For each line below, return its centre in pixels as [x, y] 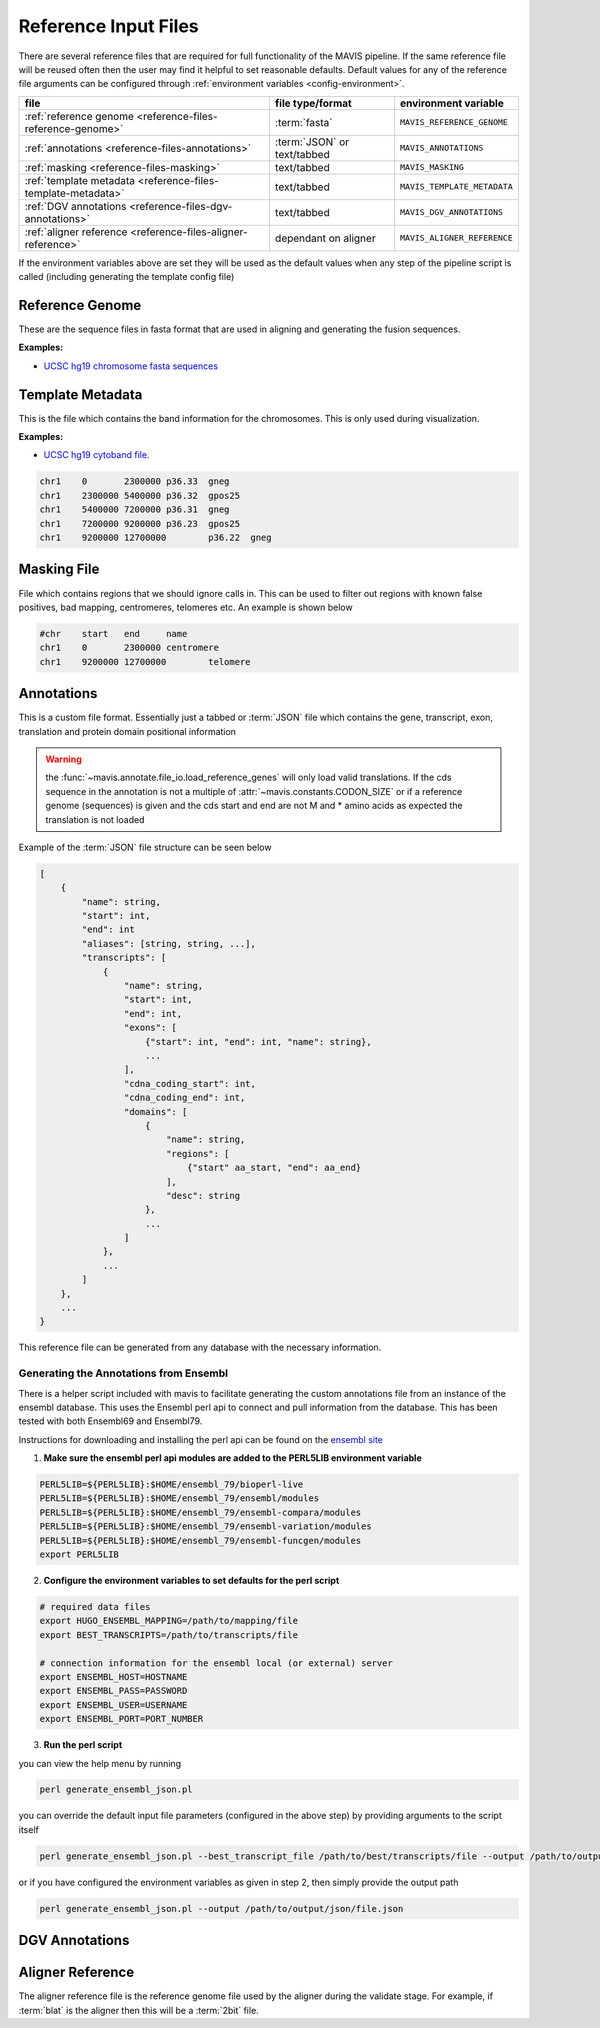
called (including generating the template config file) [126, 277]
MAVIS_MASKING [432, 167]
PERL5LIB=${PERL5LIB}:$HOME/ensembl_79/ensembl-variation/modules [205, 1526]
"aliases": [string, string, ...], [169, 943]
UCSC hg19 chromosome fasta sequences [131, 366]
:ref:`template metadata [79, 180]
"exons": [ [150, 1028]
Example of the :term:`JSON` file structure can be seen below [145, 847]
